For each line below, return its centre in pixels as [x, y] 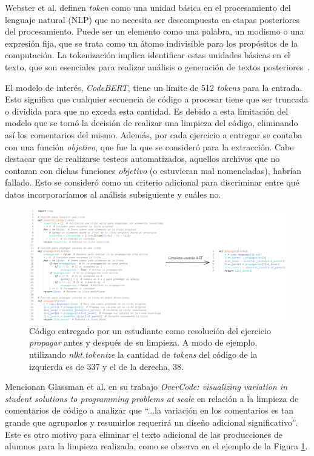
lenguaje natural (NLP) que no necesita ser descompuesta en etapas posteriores [152, 19]
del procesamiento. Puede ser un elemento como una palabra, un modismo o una [155, 31]
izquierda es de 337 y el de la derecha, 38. [106, 366]
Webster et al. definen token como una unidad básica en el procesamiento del [148, 7]
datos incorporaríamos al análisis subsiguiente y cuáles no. [113, 194]
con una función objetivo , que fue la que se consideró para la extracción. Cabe [149, 146]
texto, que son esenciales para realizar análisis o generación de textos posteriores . [158, 66]
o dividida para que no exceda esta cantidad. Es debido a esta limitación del [147, 111]
